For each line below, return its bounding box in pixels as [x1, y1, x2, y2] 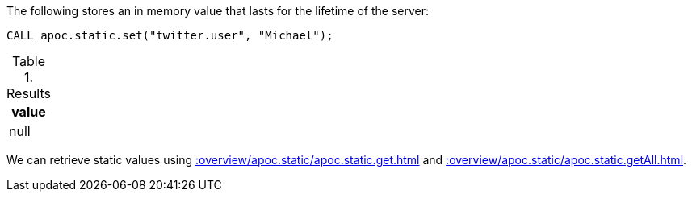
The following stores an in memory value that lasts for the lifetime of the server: [6, 4, 429, 18]
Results [6, 85, 51, 101]
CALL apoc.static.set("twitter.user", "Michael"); [6, 29, 333, 42]
